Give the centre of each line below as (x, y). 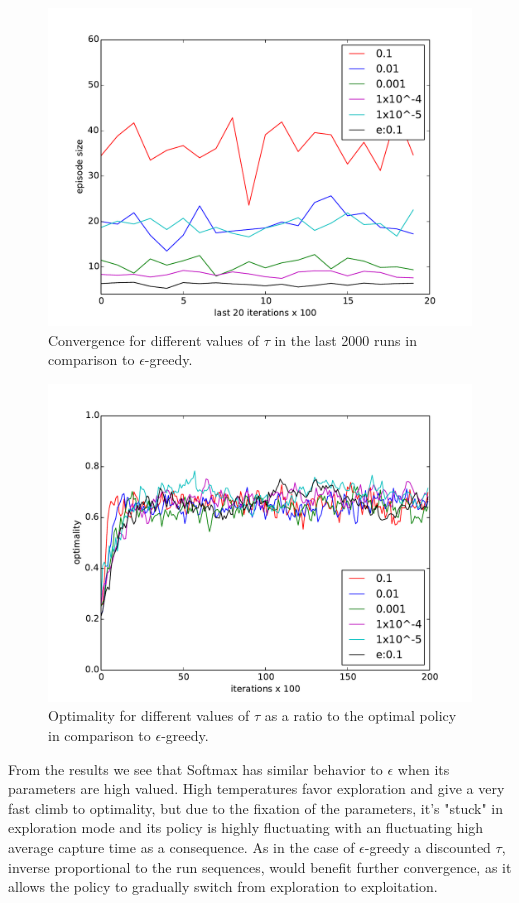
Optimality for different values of (149, 715)
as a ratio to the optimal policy (360, 715)
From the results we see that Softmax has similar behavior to (195, 768)
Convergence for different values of (153, 339)
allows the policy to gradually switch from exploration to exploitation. (223, 886)
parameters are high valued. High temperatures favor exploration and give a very (256, 788)
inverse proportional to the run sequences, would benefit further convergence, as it (260, 866)
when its (423, 768)
